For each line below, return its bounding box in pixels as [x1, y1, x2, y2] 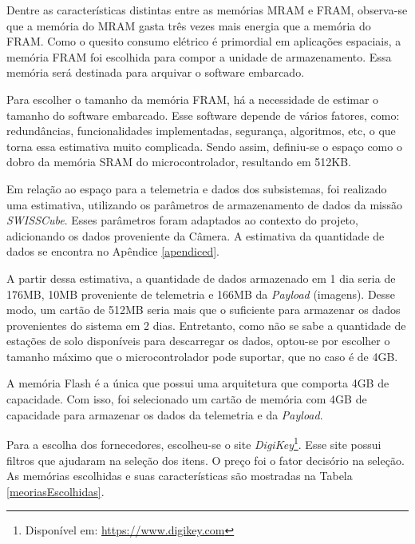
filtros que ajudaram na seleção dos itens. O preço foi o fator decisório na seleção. [6, 451, 405, 468]
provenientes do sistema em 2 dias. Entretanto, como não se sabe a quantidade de [6, 316, 406, 333]
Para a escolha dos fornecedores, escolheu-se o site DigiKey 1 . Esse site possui [6, 434, 381, 452]
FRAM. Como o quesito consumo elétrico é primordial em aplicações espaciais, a [6, 33, 401, 50]
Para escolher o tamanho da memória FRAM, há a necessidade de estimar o [6, 90, 379, 107]
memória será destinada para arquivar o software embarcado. [6, 64, 305, 81]
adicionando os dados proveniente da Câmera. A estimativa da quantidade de [6, 227, 385, 244]
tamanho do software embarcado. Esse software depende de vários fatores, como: [6, 106, 400, 123]
